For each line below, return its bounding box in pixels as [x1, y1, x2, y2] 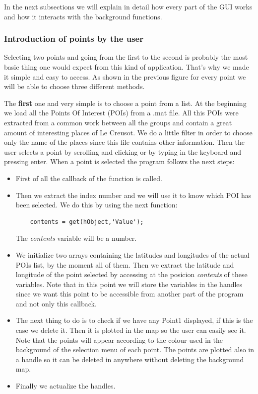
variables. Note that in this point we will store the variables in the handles [15, 279, 243, 289]
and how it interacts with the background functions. [4, 11, 162, 21]
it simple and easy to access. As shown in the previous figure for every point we [4, 71, 246, 82]
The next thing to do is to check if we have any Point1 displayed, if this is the [15, 315, 253, 325]
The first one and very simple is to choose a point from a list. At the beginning [4, 98, 247, 108]
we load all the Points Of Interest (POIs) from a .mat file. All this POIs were [4, 107, 239, 118]
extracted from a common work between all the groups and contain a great [4, 117, 232, 127]
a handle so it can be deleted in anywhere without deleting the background [15, 354, 244, 364]
